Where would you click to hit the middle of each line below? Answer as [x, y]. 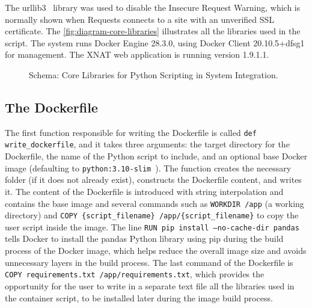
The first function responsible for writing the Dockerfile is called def [131, 132]
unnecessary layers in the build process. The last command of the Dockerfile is [149, 262]
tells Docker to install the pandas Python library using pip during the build [144, 239]
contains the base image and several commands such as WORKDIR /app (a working [154, 203]
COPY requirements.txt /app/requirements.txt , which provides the [135, 274]
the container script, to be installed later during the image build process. [139, 297]
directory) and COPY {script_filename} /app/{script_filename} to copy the [152, 215]
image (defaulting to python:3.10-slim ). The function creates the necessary [148, 168]
